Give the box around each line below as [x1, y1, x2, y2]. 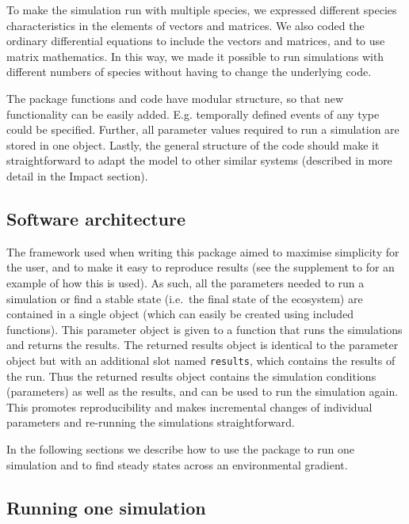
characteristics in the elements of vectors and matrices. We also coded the [6, 17, 365, 33]
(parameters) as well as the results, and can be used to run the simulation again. [6, 383, 399, 400]
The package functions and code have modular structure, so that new [6, 89, 344, 106]
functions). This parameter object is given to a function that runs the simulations [6, 321, 403, 337]
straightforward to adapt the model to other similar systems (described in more [6, 152, 392, 169]
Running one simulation [6, 495, 206, 519]
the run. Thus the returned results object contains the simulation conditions [6, 367, 377, 384]
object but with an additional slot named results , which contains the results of [6, 351, 396, 368]
